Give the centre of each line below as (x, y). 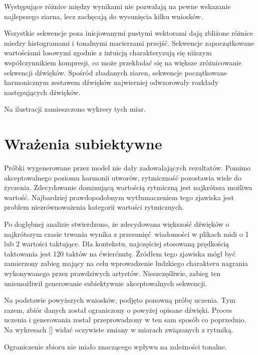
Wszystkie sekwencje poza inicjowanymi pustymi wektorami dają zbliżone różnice (128, 33)
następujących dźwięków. (42, 92)
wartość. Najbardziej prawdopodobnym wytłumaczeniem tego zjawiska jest (119, 197)
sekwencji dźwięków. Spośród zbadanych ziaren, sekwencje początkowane (116, 72)
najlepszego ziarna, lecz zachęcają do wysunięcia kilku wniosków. (103, 16)
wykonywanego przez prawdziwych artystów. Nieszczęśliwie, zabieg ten (112, 273)
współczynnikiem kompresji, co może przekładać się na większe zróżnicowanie (123, 62)
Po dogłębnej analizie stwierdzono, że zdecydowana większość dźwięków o (117, 224)
